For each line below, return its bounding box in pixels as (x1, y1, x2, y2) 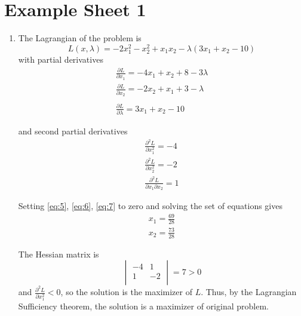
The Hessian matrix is (18, 247, 99, 260)
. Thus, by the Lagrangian (201, 286, 297, 298)
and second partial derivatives (18, 124, 128, 137)
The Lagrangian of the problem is (18, 32, 142, 44)
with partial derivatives (18, 53, 103, 65)
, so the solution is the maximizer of (60, 286, 192, 298)
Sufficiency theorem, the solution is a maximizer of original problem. (18, 300, 269, 312)
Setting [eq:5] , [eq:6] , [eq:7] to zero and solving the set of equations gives (18, 200, 282, 212)
